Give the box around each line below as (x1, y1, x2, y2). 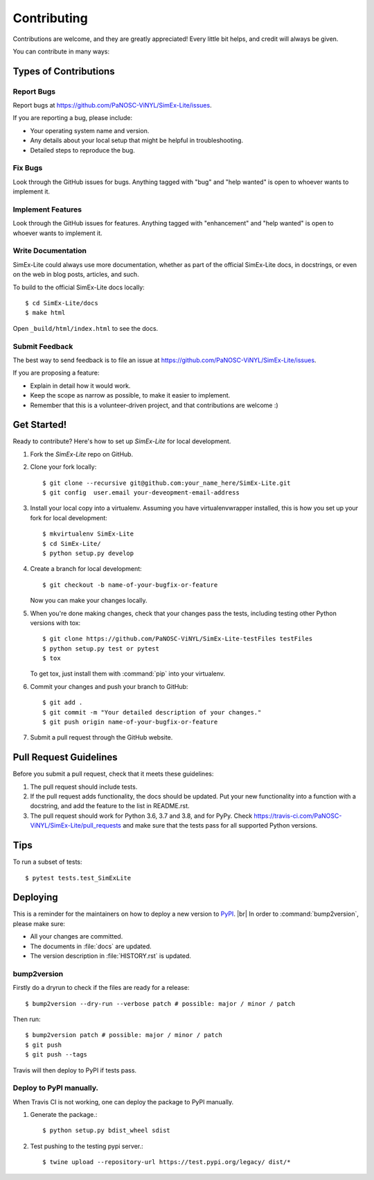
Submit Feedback (12, 341, 73, 351)
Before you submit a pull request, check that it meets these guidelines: (12, 770, 214, 778)
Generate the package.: (30, 1111, 98, 1119)
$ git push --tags (25, 1051, 88, 1059)
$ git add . (42, 699, 83, 707)
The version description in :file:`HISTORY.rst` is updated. (30, 952, 192, 960)
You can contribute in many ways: (12, 47, 110, 55)
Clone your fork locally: (30, 463, 97, 471)
